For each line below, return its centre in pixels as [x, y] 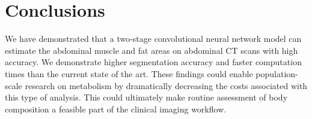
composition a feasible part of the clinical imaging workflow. [116, 109]
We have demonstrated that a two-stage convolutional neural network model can [153, 39]
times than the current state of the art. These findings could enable [129, 73]
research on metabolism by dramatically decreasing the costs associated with [166, 85]
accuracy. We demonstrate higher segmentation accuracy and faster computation [153, 62]
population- [277, 73]
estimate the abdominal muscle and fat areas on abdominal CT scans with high [151, 50]
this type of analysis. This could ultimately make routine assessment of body [146, 97]
